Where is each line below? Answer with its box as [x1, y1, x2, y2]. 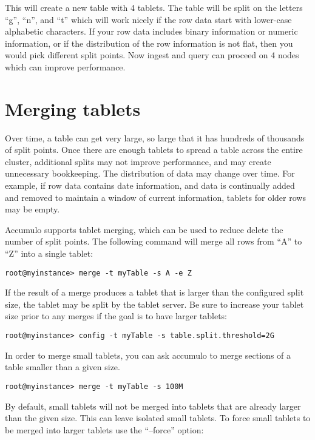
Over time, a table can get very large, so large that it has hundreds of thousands [5, 131, 305, 144]
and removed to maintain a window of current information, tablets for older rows [5, 191, 306, 203]
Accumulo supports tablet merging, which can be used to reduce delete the [5, 223, 283, 235]
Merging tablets [5, 96, 141, 121]
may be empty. [5, 203, 60, 215]
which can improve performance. [5, 60, 126, 73]
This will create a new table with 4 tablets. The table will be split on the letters [5, 1, 303, 13]
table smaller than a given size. [5, 360, 120, 373]
